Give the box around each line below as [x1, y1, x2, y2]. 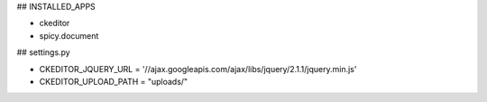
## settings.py [16, 47, 71, 58]
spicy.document [39, 30, 99, 41]
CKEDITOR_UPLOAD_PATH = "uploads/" [39, 76, 188, 87]
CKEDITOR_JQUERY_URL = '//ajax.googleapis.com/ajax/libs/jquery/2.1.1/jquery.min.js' [39, 63, 357, 74]
